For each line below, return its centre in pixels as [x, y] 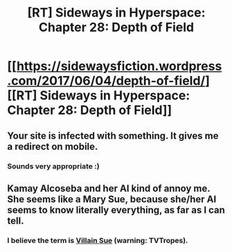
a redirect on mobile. [53, 146]
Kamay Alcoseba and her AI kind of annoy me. [109, 188]
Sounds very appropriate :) [53, 166]
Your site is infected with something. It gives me [113, 136]
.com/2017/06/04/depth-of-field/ [106, 81]
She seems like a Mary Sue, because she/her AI [112, 199]
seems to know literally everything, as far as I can [116, 210]
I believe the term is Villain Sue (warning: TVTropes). [98, 240]
